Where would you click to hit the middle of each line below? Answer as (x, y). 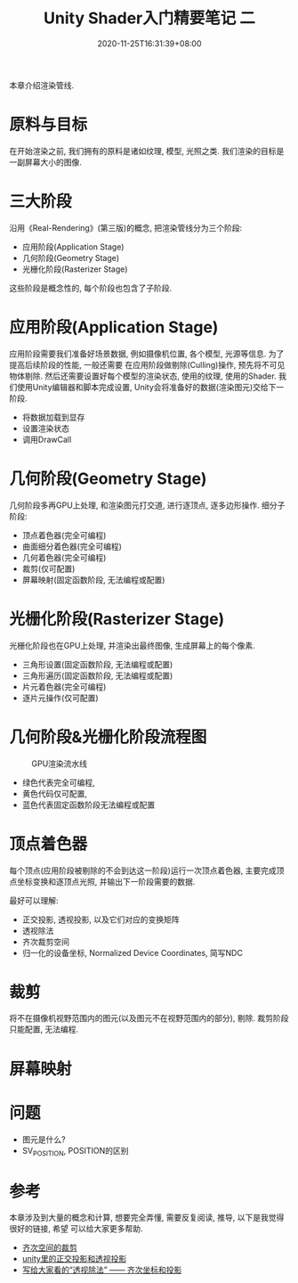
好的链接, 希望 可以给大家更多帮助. (80, 1229)
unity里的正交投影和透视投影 (74, 1259)
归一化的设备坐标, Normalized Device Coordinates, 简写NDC (132, 952)
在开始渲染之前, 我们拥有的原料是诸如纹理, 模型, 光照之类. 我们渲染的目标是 (147, 151)
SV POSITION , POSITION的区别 (75, 1152)
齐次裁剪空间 (45, 942)
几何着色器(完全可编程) (64, 557)
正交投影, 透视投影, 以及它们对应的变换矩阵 (101, 919)
